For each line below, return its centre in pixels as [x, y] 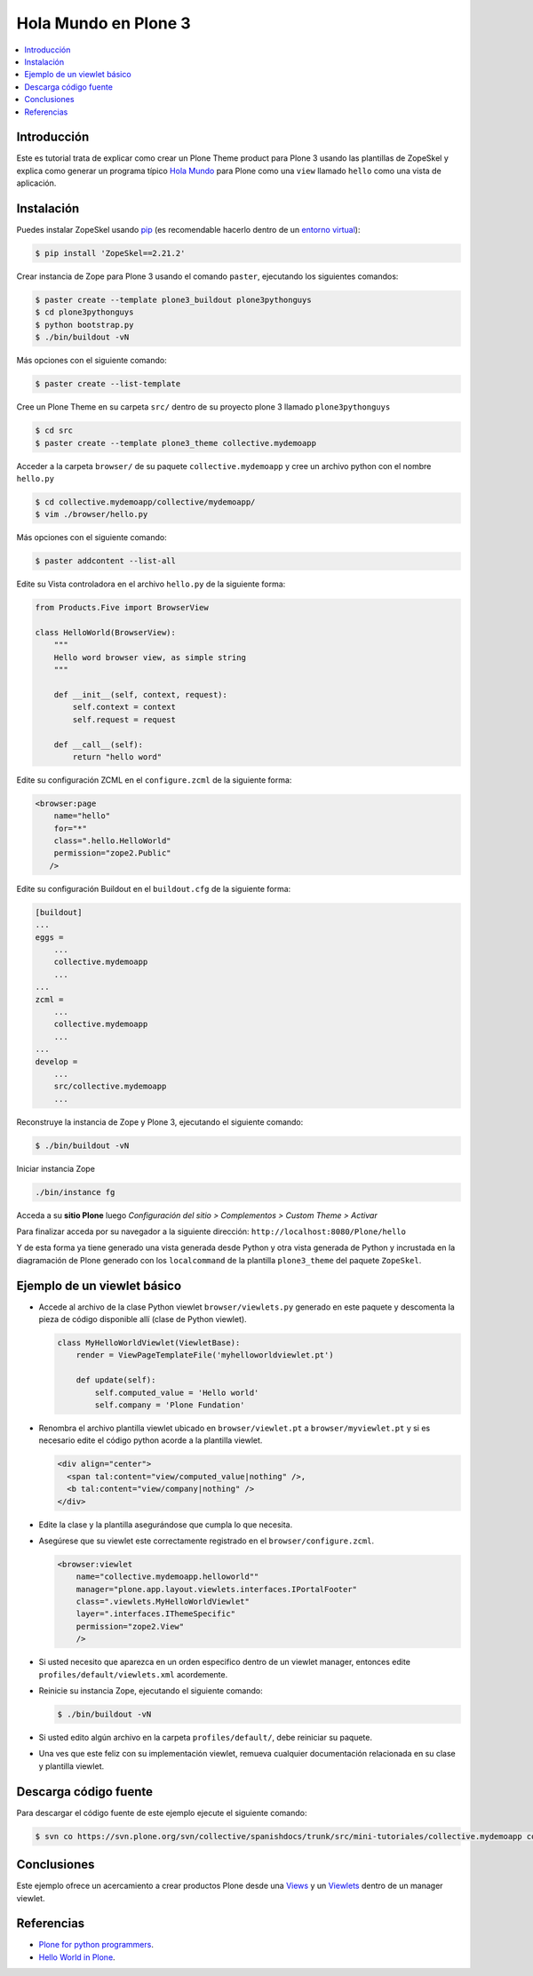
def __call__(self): [99, 745]
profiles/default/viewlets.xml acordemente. [133, 1674]
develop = [56, 1061]
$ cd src [54, 430]
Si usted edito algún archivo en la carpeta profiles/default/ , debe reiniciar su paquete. [206, 1737]
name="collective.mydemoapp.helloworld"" [167, 1577]
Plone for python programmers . [96, 1945]
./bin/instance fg [75, 1192]
